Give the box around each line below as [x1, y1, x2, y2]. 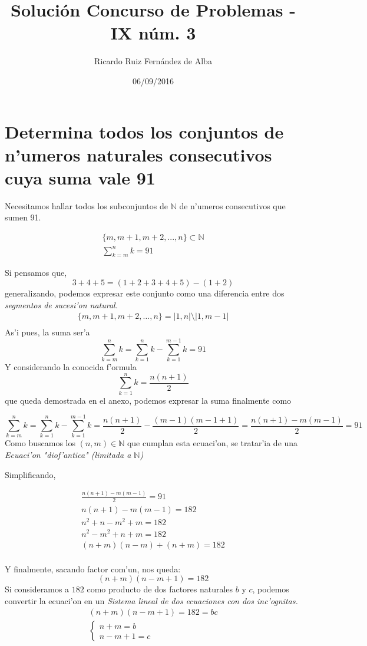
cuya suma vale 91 [5, 165, 156, 189]
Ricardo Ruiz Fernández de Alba [94, 55, 212, 67]
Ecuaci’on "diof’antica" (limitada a [5, 448, 131, 460]
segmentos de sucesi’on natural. [5, 298, 118, 311]
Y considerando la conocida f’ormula [5, 360, 137, 373]
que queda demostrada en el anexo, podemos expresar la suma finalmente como [5, 394, 292, 406]
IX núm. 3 [110, 21, 196, 45]
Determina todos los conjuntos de [5, 119, 284, 143]
